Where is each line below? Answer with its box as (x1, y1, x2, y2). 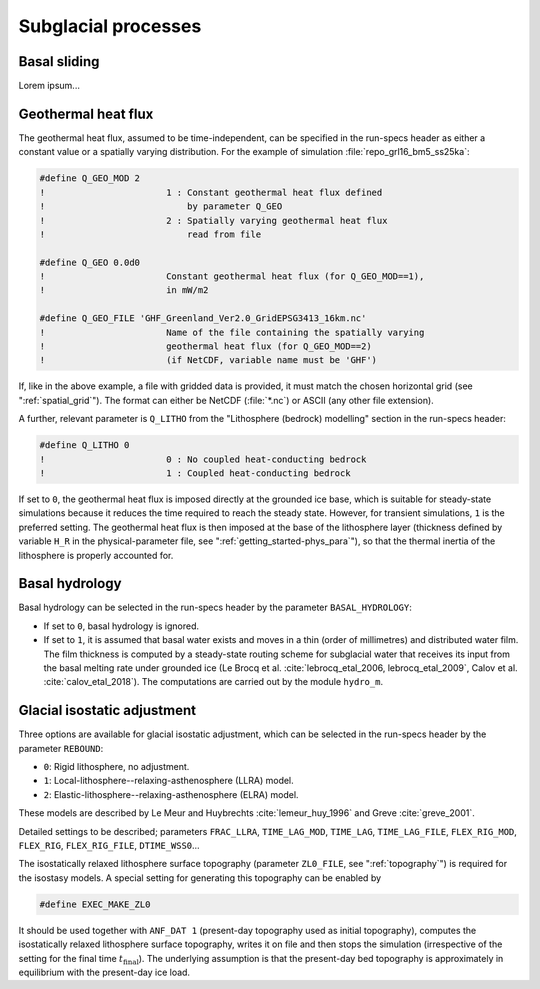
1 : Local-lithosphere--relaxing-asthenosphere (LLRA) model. (43, 775, 294, 787)
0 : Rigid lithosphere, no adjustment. (43, 761, 190, 773)
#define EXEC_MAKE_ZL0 (39, 898, 151, 910)
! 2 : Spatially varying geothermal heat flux (39, 215, 388, 226)
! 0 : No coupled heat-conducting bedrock (39, 453, 367, 465)
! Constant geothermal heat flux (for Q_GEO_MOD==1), (39, 271, 425, 282)
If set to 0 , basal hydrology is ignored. (43, 620, 200, 632)
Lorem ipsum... (18, 80, 80, 92)
